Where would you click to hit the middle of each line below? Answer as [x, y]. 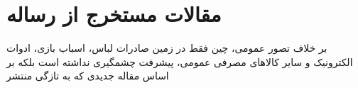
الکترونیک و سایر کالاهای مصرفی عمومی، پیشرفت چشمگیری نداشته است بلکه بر [180, 61]
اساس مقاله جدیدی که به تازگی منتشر [88, 76]
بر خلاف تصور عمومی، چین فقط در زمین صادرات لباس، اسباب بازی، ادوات [167, 48]
